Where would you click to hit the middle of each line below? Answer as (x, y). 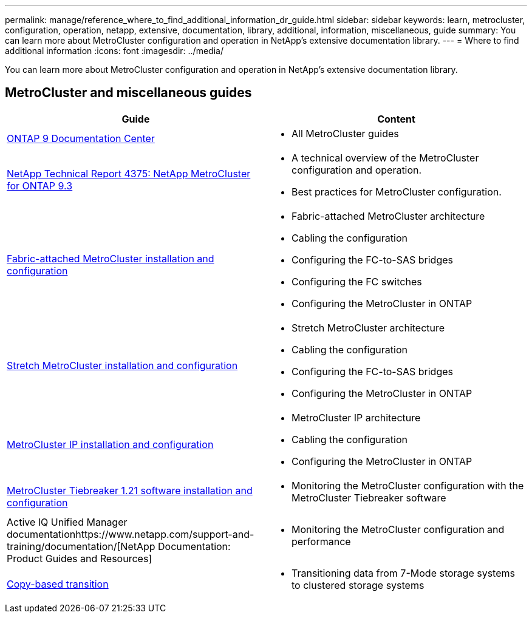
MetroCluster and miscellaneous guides (128, 93)
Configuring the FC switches (357, 281)
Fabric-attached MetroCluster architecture (388, 216)
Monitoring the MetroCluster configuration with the (408, 485)
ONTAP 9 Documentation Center (81, 138)
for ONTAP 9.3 (40, 185)
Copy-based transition (58, 584)
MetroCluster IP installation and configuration (110, 444)
